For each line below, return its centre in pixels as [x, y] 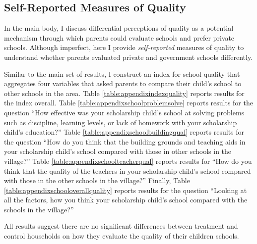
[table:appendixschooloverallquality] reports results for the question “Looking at [126, 190]
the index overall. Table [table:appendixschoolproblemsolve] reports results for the [128, 103]
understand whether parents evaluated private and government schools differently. [128, 57]
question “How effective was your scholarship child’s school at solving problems [124, 112]
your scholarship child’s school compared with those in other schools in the [118, 151]
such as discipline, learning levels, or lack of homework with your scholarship [121, 122]
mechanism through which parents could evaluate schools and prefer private [119, 37]
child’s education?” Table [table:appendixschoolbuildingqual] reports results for [124, 132]
